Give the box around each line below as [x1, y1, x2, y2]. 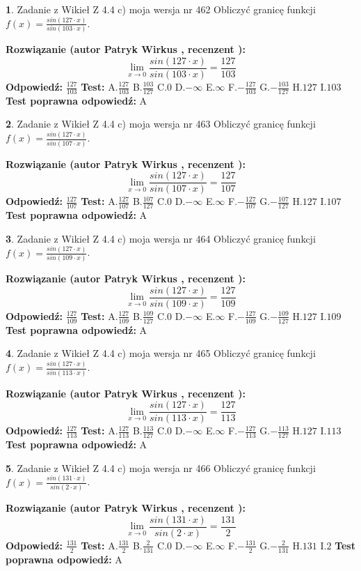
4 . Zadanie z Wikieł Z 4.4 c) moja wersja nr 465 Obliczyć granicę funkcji [6, 346, 316, 360]
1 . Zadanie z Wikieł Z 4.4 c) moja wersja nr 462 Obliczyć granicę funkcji [6, 2, 316, 16]
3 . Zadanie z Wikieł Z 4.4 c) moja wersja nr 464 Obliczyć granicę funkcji [6, 231, 316, 245]
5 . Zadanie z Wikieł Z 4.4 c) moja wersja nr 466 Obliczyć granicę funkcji [6, 460, 316, 475]
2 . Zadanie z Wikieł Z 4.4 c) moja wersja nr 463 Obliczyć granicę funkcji [6, 116, 316, 131]
